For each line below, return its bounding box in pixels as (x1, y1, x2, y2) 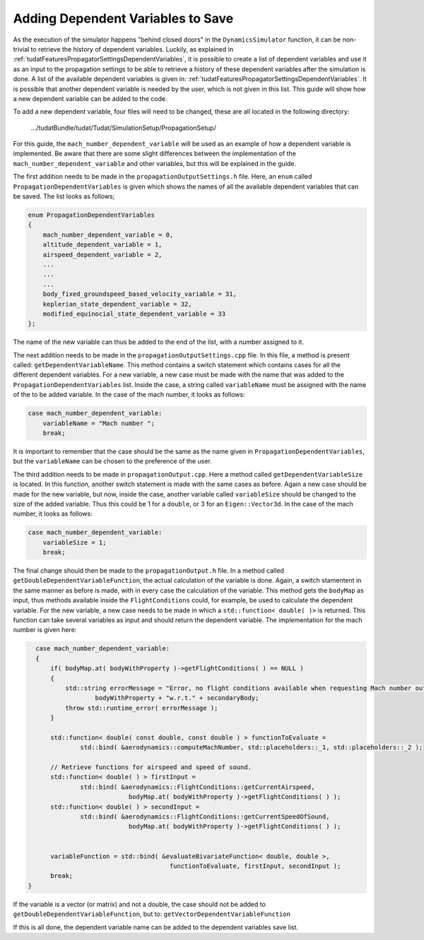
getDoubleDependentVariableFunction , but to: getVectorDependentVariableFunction (13, 910, 291, 918)
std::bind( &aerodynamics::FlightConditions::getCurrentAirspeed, (80, 783, 315, 791)
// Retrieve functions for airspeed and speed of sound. (50, 763, 252, 771)
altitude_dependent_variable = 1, (42, 241, 163, 249)
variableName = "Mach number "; (42, 419, 155, 427)
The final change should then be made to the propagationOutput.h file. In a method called (13, 566, 284, 575)
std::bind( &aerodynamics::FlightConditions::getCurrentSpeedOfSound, (80, 813, 330, 821)
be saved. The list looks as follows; (13, 192, 115, 201)
